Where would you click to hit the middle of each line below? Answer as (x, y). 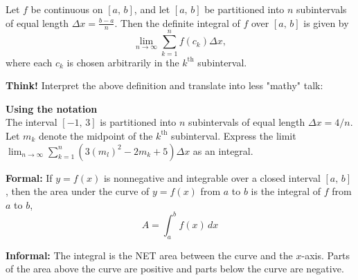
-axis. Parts (326, 255)
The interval (32, 122)
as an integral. (223, 150)
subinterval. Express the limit (234, 135)
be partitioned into (244, 9)
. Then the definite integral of (177, 22)
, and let (152, 9)
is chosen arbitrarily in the (123, 62)
